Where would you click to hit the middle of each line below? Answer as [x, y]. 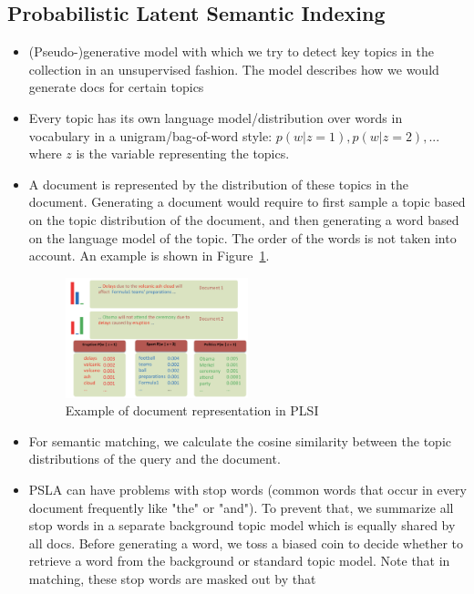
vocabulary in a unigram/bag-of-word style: [150, 135]
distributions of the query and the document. [155, 459]
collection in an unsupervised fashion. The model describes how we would [234, 69]
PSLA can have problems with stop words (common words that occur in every [247, 489]
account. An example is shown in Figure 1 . [149, 256]
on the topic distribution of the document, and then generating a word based [244, 219]
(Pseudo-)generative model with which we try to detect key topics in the [231, 51]
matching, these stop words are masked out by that [172, 578]
